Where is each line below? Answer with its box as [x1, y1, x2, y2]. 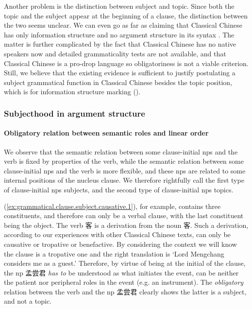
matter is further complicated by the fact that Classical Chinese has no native [4, 39, 236, 49]
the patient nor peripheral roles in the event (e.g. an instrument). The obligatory [4, 277, 244, 287]
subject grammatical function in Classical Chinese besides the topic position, [4, 77, 232, 87]
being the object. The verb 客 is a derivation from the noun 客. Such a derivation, [4, 220, 249, 230]
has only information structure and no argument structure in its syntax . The [4, 29, 235, 39]
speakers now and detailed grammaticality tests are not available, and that [4, 48, 226, 58]
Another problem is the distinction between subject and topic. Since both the [4, 1, 235, 11]
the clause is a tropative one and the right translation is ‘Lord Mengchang [4, 248, 224, 258]
